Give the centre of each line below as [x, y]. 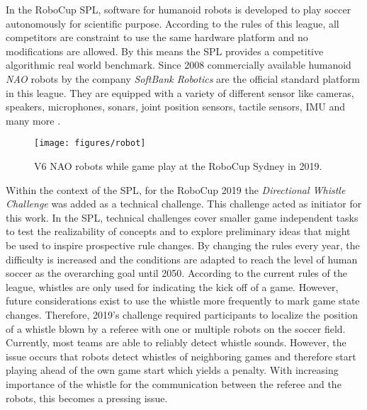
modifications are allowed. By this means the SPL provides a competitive [165, 51]
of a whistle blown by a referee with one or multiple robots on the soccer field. [176, 328]
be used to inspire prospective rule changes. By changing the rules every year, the [183, 245]
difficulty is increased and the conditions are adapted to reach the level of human [182, 259]
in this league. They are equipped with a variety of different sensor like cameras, [180, 92]
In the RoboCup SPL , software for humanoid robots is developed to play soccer [179, 9]
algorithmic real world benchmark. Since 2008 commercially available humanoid [179, 65]
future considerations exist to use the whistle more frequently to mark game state [183, 301]
